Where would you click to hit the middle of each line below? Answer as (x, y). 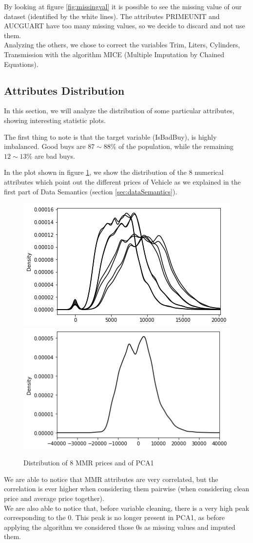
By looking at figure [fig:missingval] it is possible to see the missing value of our (123, 6)
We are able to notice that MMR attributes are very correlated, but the (111, 479)
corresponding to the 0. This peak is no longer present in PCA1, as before (115, 517)
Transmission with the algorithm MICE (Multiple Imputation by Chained (114, 54)
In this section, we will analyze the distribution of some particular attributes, (119, 111)
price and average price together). (54, 498)
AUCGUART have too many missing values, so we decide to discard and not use (125, 26)
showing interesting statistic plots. (55, 120)
